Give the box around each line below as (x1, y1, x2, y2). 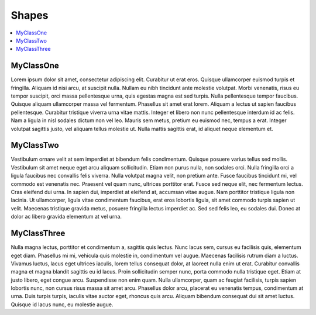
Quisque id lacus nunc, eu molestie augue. (11, 301, 114, 308)
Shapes (11, 9, 49, 22)
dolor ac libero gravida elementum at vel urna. (11, 213, 122, 220)
